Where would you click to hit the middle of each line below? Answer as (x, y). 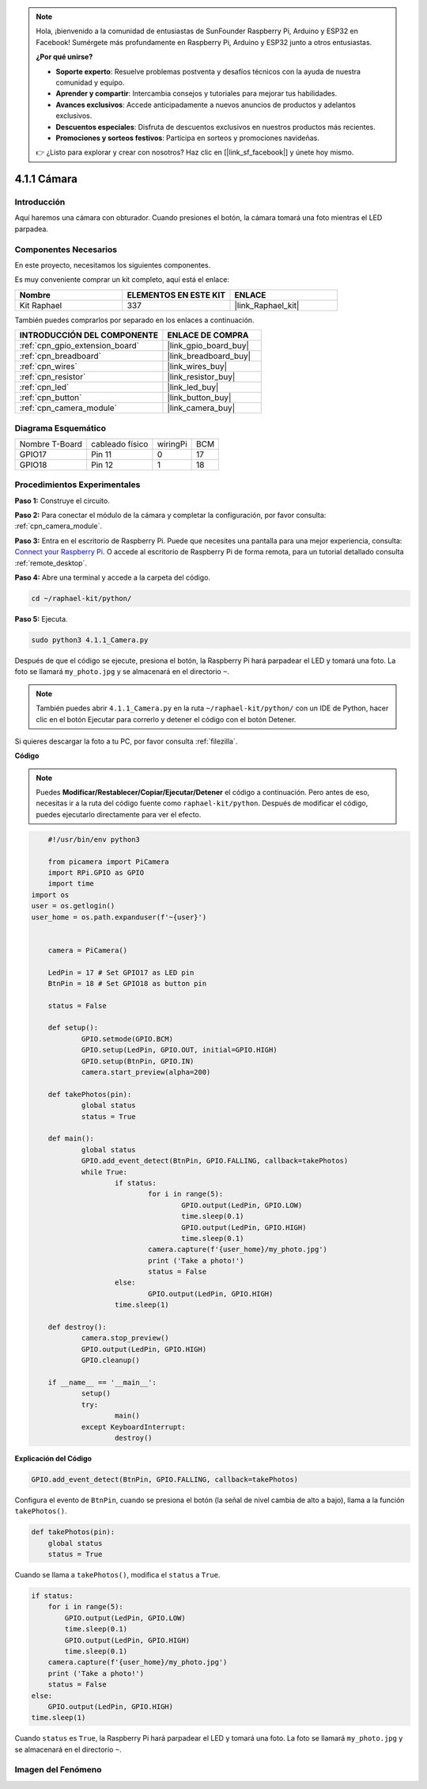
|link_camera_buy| (201, 408)
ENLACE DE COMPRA (208, 335)
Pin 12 (102, 465)
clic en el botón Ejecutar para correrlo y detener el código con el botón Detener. (166, 719)
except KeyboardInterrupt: (133, 1427)
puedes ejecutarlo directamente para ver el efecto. (119, 814)
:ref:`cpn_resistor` (53, 377)
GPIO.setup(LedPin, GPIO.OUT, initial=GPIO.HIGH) (179, 1050)
